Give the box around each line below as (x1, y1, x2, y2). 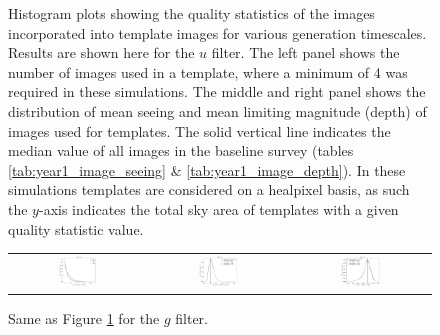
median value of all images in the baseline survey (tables (8, 140, 354, 161)
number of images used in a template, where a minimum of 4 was (8, 61, 408, 82)
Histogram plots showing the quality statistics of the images (8, 3, 375, 23)
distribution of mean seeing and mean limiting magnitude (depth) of (8, 100, 427, 121)
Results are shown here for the (8, 42, 195, 63)
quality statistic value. (8, 218, 144, 239)
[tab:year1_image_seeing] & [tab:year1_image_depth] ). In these (8, 159, 406, 180)
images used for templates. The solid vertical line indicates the (8, 120, 391, 141)
